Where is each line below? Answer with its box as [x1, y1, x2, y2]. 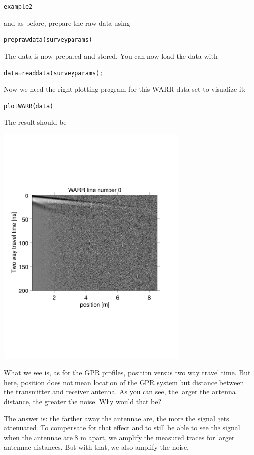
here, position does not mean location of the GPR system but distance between [4, 377, 244, 387]
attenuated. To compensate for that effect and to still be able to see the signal [4, 422, 240, 433]
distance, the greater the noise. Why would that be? [4, 396, 162, 407]
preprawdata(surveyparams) [4, 36, 92, 44]
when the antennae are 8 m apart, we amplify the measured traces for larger [4, 432, 235, 442]
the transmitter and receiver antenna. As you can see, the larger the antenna [4, 387, 236, 397]
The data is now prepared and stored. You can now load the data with [4, 50, 218, 61]
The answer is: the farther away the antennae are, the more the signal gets [4, 413, 229, 423]
